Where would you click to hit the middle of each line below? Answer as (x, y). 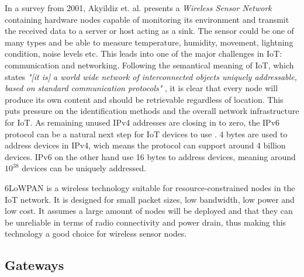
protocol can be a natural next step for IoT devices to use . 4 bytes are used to (146, 134)
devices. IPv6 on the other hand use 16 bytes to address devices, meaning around (150, 156)
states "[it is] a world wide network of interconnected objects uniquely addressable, (151, 76)
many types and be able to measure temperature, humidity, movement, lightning (149, 42)
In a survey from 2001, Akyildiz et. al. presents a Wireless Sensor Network (138, 8)
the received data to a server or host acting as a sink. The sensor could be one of (149, 31)
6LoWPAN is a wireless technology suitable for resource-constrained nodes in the (150, 187)
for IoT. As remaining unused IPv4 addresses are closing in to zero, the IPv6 (142, 122)
